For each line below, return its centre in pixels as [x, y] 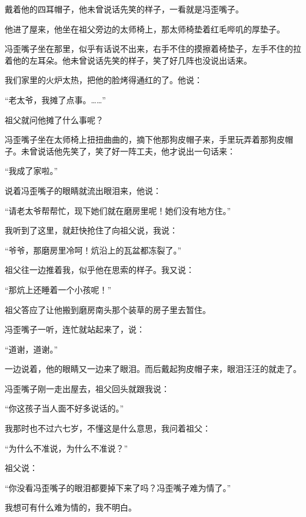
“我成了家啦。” [31, 171]
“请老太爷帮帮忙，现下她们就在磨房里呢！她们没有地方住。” [118, 210]
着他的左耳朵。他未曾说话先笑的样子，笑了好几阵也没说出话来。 [128, 60]
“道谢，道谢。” [31, 349]
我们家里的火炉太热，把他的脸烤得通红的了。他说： [104, 80]
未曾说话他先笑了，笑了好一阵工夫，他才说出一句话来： [128, 151]
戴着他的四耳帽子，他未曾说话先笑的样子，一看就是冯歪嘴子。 [124, 9]
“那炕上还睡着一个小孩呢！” [58, 289]
